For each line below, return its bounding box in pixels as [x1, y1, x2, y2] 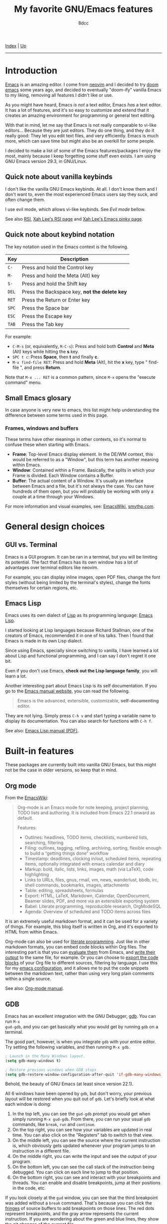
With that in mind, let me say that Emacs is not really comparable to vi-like [5, 122, 157, 128]
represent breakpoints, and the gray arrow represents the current [5, 1211, 139, 1217]
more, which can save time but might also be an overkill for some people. [5, 138, 155, 144]
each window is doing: [5, 1101, 51, 1107]
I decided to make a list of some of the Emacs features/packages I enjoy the [5, 147, 161, 153]
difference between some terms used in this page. [5, 412, 108, 418]
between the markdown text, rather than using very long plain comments [5, 970, 154, 976]
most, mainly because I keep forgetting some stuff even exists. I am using [5, 153, 156, 159]
